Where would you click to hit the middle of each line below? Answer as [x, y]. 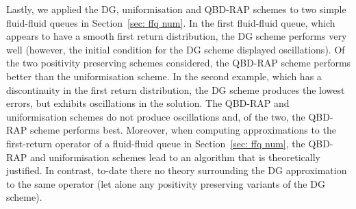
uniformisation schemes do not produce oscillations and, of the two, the [156, 116]
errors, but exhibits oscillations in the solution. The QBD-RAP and [148, 103]
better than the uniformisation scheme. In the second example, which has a [164, 76]
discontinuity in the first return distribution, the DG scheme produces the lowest [176, 89]
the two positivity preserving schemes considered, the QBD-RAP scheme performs [179, 63]
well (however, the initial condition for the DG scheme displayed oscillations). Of [176, 49]
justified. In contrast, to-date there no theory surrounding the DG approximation [177, 170]
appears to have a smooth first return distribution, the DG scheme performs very [177, 36]
